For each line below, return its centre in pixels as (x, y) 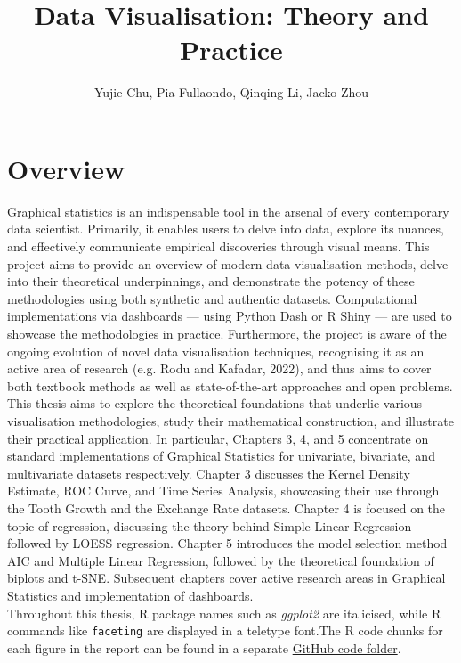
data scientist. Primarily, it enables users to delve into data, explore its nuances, (226, 229)
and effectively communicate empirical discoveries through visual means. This (218, 246)
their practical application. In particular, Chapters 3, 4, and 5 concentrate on (218, 438)
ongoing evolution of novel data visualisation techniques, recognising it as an (216, 351)
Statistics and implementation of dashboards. (130, 595)
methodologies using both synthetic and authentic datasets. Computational (212, 298)
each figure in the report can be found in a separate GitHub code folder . (204, 647)
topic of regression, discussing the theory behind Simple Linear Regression (210, 525)
